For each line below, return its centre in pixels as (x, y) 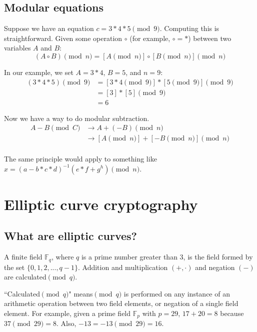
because (232, 313)
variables (17, 48)
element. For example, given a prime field (67, 313)
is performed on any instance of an (177, 293)
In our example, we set (39, 72)
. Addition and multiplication (123, 267)
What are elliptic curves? (70, 236)
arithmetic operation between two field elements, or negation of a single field (121, 303)
